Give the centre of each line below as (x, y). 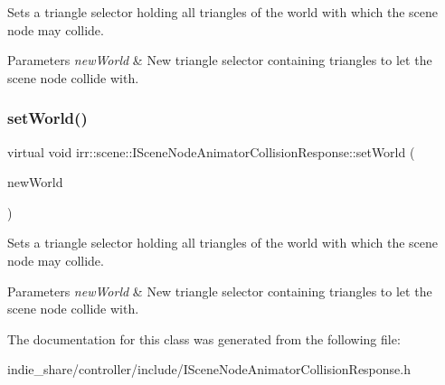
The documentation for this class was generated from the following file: (204, 338)
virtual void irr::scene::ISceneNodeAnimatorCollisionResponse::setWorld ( (211, 151)
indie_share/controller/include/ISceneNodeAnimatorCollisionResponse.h (209, 369)
